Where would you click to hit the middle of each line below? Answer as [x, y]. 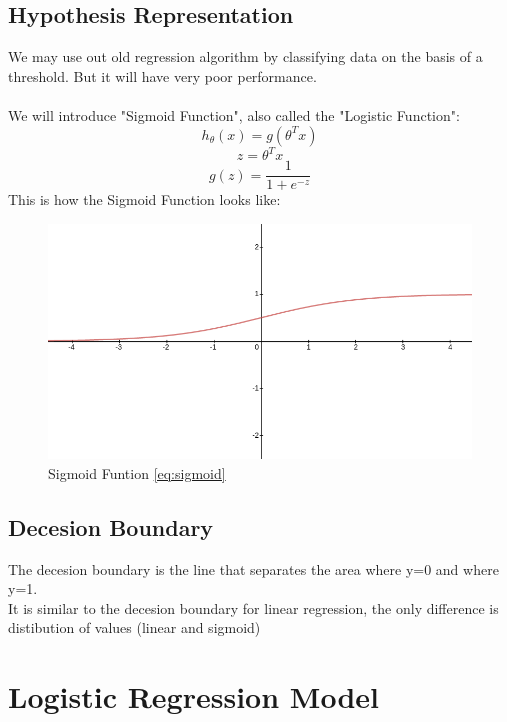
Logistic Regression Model [193, 696]
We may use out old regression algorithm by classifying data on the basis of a [245, 56]
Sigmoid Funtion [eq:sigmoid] [137, 472]
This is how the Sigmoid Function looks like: [144, 199]
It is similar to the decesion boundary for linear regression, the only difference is [253, 607]
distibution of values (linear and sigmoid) [134, 627]
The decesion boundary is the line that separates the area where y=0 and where [253, 568]
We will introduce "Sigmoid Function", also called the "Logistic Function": [234, 114]
